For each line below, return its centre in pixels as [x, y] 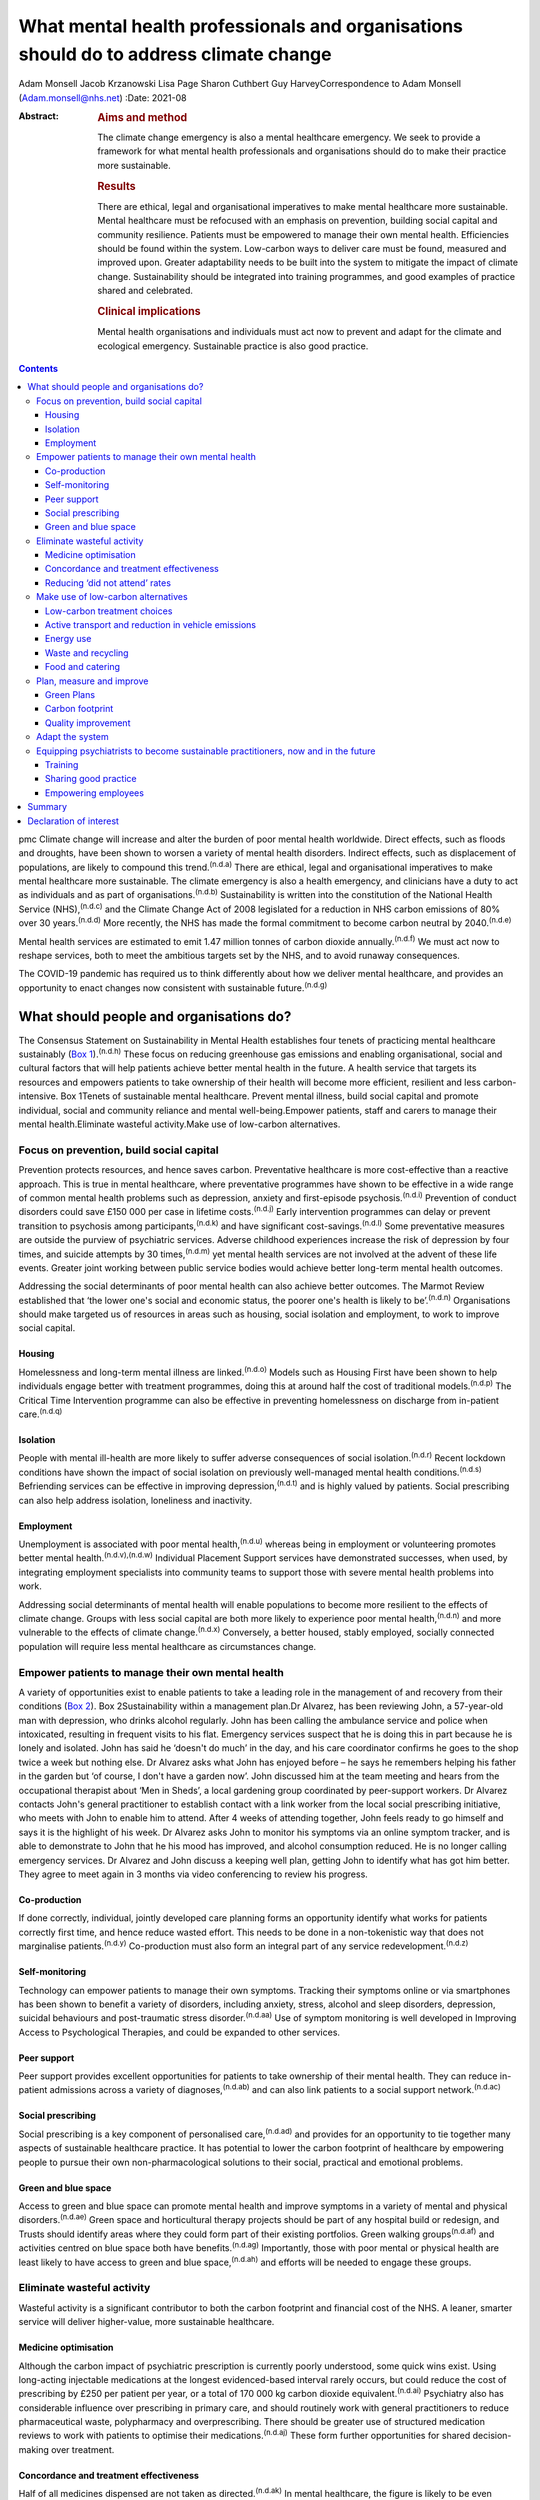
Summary [47, 807]
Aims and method [142, 118]
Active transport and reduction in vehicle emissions [151, 625]
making [34, 2449]
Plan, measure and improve [92, 681]
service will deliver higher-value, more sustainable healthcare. [146, 2322]
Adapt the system [72, 737]
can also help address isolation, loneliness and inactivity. [135, 1500]
